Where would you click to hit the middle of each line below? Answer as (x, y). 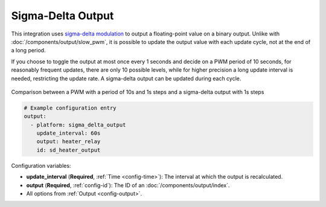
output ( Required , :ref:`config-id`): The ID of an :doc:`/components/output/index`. (128, 185)
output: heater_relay (69, 142)
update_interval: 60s (69, 133)
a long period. (28, 51)
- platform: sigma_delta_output (78, 125)
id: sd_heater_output (69, 150)
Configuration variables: (41, 165)
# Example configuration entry (70, 108)
